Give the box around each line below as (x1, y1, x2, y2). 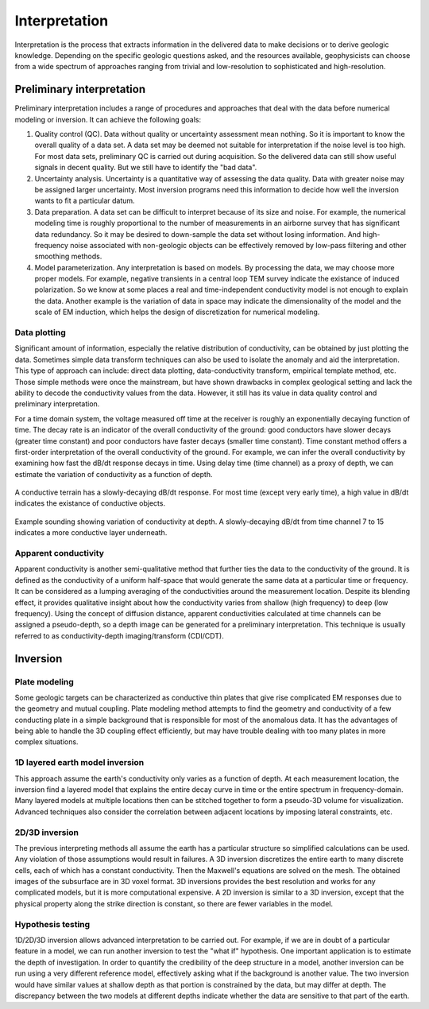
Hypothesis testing (14, 918, 91, 929)
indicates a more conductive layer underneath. (14, 528, 168, 537)
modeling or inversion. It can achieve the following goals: (14, 114, 202, 124)
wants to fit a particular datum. (34, 196, 135, 206)
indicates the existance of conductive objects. (14, 499, 166, 508)
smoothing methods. (34, 251, 102, 262)
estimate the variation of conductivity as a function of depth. (14, 469, 213, 479)
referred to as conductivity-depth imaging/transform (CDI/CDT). (14, 631, 224, 640)
